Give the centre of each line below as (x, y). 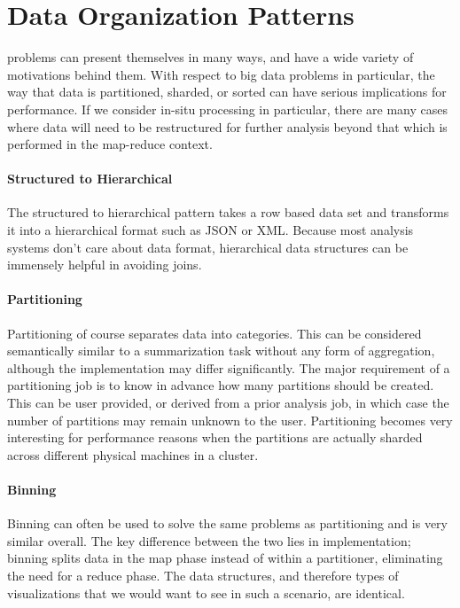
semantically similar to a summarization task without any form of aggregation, (221, 351)
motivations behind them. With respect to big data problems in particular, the (221, 74)
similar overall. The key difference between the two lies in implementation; (209, 540)
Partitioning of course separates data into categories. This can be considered (214, 333)
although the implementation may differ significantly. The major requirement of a (229, 367)
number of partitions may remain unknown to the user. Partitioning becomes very (230, 420)
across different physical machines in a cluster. (133, 454)
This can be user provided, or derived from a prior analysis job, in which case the (228, 403)
